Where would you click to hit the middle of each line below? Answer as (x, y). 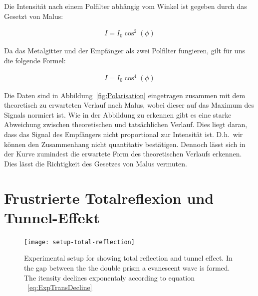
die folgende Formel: (35, 60)
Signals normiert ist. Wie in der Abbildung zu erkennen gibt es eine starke (118, 114)
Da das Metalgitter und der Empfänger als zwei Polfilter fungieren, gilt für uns (125, 51)
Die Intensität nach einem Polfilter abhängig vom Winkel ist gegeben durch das (126, 6)
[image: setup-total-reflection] (79, 242)
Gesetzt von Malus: (34, 16)
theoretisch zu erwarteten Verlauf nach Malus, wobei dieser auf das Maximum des (129, 105)
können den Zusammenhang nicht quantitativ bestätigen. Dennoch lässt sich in (125, 144)
